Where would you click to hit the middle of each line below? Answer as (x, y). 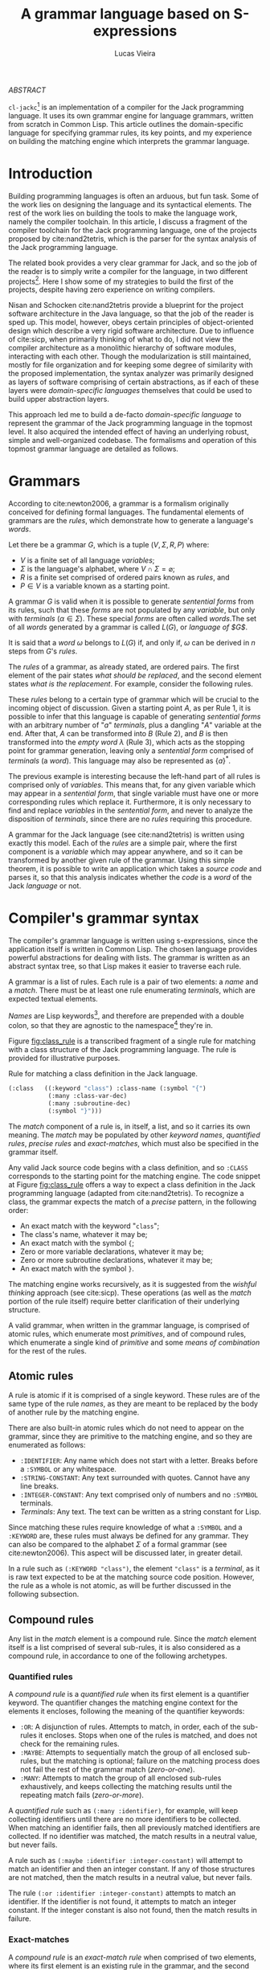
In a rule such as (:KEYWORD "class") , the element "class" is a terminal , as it (134, 1569)
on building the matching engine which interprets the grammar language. (129, 141)
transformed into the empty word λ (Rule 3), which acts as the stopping (127, 742)
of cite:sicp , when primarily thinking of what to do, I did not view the (121, 339)
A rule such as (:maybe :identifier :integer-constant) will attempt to (126, 1861)
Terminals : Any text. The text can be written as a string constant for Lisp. (141, 1512)
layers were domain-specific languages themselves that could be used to (130, 391)
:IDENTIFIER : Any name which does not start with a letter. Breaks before (139, 1460)
